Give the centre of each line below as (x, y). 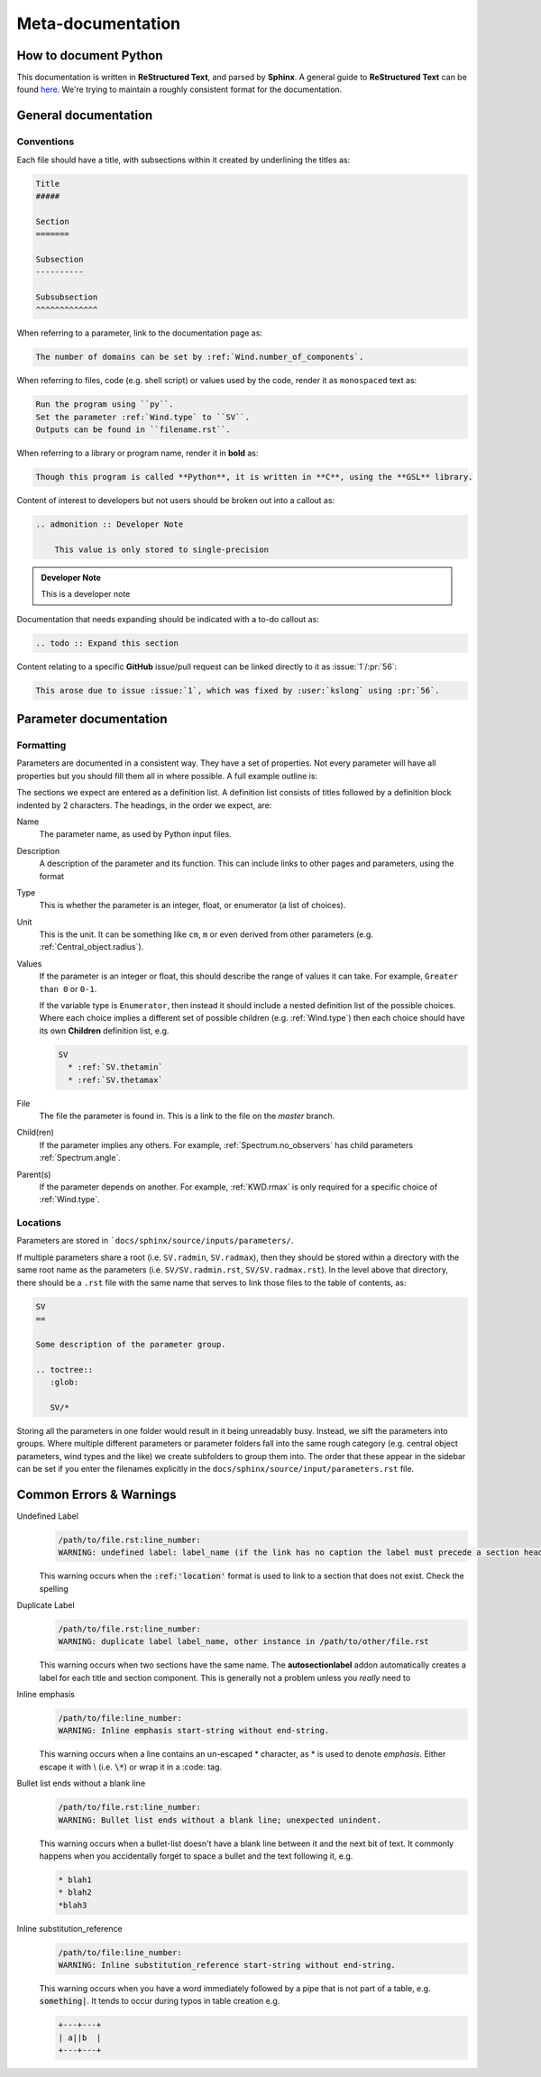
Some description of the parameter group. (131, 1344)
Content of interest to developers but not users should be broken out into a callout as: (176, 501)
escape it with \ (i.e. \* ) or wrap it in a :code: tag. (131, 1767)
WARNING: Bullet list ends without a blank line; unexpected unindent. (220, 1820)
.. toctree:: (64, 1369)
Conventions (46, 142)
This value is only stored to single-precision (162, 549)
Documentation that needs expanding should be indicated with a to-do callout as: (168, 619)
